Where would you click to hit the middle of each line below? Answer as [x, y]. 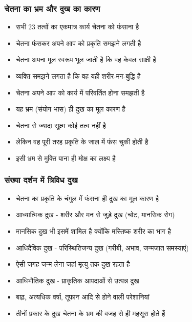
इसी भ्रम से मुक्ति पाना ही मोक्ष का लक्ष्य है [66, 158]
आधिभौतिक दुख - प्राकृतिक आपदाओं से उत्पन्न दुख [77, 280]
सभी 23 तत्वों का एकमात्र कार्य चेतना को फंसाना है [77, 27]
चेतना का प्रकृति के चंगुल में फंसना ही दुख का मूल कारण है [87, 198]
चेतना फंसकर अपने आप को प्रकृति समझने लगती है [78, 43]
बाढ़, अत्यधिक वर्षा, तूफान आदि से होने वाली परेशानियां [83, 297]
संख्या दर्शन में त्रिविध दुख [41, 180]
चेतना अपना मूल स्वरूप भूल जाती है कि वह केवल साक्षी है [86, 59]
